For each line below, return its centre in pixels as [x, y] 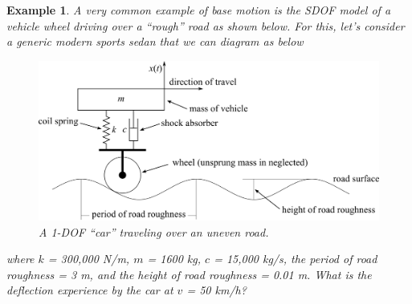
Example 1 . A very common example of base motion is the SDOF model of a [199, 10]
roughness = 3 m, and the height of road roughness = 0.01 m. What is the [189, 274]
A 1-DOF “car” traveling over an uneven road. [154, 231]
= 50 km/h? [216, 290]
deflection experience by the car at [90, 290]
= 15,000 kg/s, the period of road [296, 259]
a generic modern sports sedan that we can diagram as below [155, 41]
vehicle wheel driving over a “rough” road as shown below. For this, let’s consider [206, 25]
